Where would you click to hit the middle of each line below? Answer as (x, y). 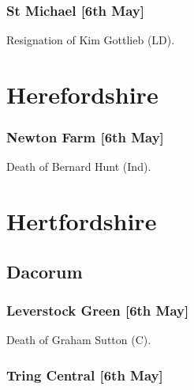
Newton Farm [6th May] (85, 137)
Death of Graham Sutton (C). (79, 340)
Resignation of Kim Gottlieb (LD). (91, 40)
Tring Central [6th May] (85, 375)
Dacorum (45, 271)
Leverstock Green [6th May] (98, 310)
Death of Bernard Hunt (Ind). (79, 167)
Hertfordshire (82, 221)
